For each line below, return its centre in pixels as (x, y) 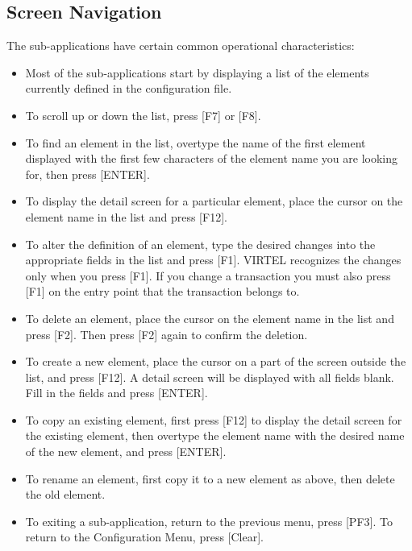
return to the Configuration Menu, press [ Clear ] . (145, 537)
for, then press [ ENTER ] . (87, 174)
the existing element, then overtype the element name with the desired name (215, 435)
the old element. (65, 494)
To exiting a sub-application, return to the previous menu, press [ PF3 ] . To (209, 521)
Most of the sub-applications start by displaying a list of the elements (197, 72)
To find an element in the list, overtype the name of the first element (196, 142)
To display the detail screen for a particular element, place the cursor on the (214, 201)
